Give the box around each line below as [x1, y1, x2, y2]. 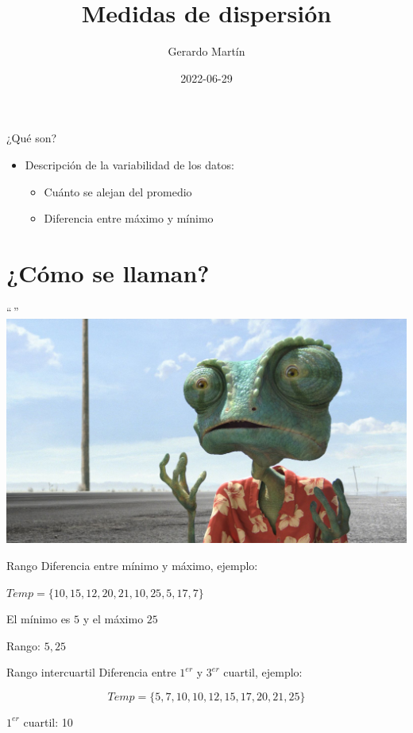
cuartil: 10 [23, 713, 73, 730]
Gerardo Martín [168, 43, 245, 60]
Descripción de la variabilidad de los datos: [25, 156, 234, 173]
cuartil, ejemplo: [223, 664, 303, 681]
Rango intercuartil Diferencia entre [6, 664, 176, 681]
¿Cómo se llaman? [6, 256, 210, 289]
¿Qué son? [6, 130, 57, 146]
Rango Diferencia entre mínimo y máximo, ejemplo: [6, 557, 258, 574]
